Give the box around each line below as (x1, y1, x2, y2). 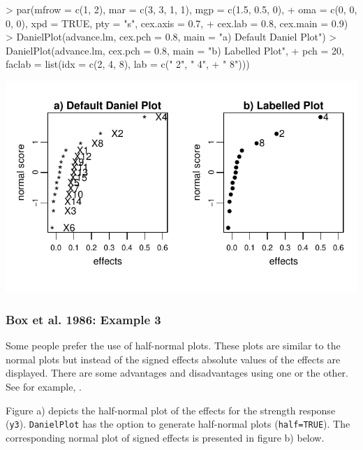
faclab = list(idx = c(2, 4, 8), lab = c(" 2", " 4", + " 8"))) (6, 57, 250, 71)
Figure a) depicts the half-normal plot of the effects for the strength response (6, 402, 336, 417)
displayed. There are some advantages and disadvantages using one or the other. (6, 365, 348, 380)
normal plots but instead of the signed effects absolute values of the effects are (6, 351, 341, 366)
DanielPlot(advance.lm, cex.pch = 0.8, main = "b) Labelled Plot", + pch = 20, (6, 43, 344, 57)
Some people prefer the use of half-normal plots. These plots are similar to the (6, 338, 341, 353)
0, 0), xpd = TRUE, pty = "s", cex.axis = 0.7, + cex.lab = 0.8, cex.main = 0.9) (6, 15, 348, 30)
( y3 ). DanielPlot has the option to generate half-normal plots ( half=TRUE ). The (6, 416, 350, 431)
